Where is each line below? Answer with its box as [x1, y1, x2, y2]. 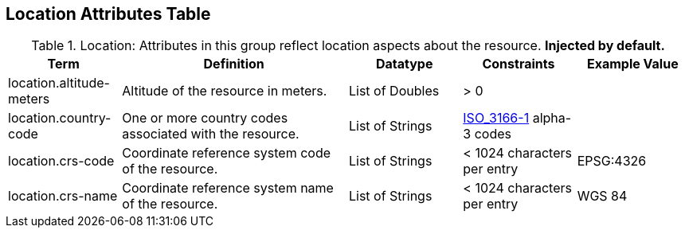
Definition [203, 56, 264, 72]
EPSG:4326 [577, 153, 647, 170]
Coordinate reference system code [122, 145, 331, 162]
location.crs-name [8, 188, 118, 205]
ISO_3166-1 [463, 110, 530, 127]
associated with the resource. [122, 126, 299, 142]
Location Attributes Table [6, 4, 211, 24]
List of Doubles [348, 83, 440, 99]
